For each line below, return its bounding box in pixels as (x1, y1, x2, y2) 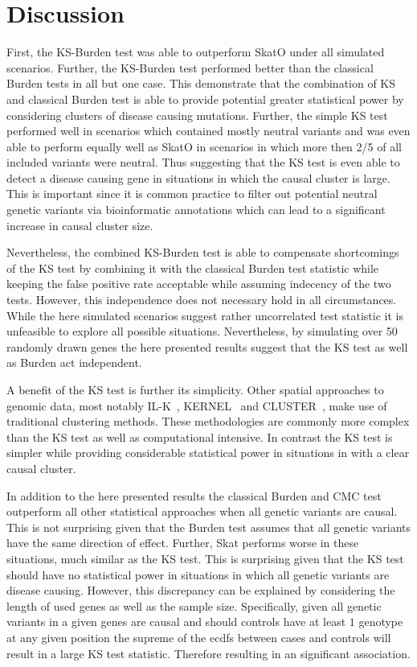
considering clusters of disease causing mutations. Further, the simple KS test (6, 106, 388, 123)
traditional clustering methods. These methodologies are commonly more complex (6, 413, 410, 430)
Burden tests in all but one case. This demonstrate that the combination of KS (6, 75, 396, 92)
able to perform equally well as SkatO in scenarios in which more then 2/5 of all (6, 138, 402, 154)
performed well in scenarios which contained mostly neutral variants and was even (6, 122, 411, 139)
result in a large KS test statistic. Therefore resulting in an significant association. (6, 644, 411, 661)
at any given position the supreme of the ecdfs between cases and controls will (6, 628, 391, 645)
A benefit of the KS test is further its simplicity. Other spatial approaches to (6, 381, 384, 397)
